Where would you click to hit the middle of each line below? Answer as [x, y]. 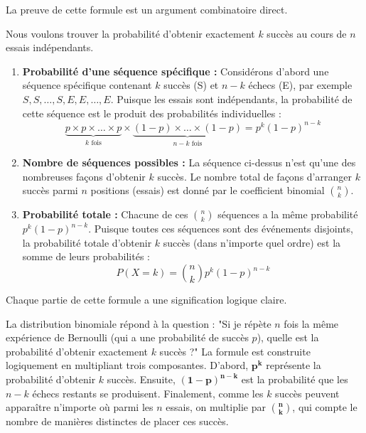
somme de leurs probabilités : [86, 256]
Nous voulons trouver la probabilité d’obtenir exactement [130, 33]
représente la [294, 365]
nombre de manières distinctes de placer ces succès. [117, 421]
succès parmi [50, 190]
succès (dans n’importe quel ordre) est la [252, 242]
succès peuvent [307, 393]
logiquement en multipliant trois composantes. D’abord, [127, 365]
